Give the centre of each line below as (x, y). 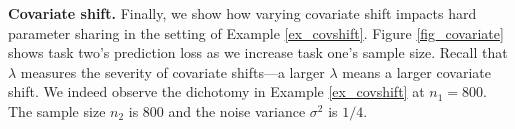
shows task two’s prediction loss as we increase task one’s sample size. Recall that (258, 52)
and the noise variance (237, 110)
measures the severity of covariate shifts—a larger (172, 71)
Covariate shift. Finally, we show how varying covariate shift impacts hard (242, 13)
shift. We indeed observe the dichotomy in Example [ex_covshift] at (216, 91)
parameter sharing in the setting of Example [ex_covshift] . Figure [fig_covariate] (256, 32)
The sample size (57, 110)
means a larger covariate (416, 71)
